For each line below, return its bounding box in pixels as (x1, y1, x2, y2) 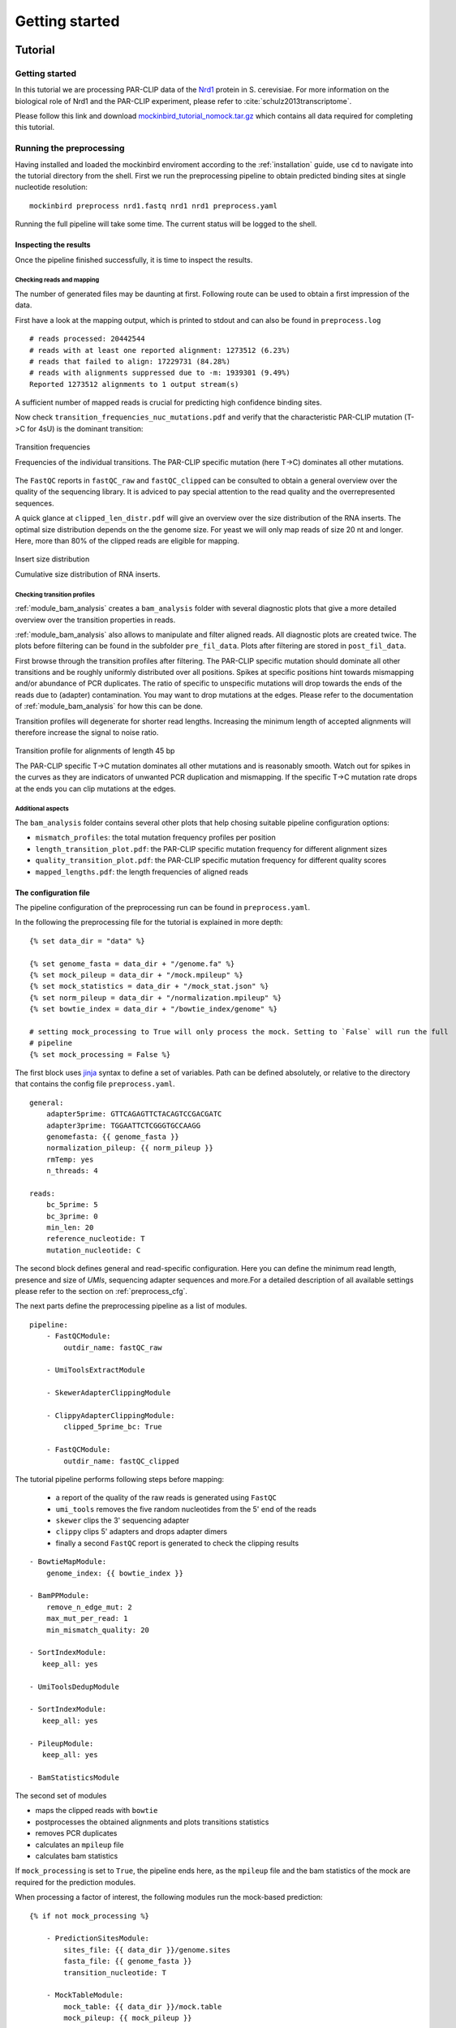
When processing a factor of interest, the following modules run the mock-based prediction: (15, 1893, 324, 1902)
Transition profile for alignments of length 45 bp (15, 746, 175, 756)
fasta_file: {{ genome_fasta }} (63, 1957, 192, 1966)
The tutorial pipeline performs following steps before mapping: (15, 1474, 225, 1484)
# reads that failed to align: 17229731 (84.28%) (29, 357, 231, 366)
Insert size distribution (15, 554, 90, 564)
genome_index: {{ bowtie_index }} (45, 1568, 184, 1578)
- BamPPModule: (29, 1591, 90, 1600)
